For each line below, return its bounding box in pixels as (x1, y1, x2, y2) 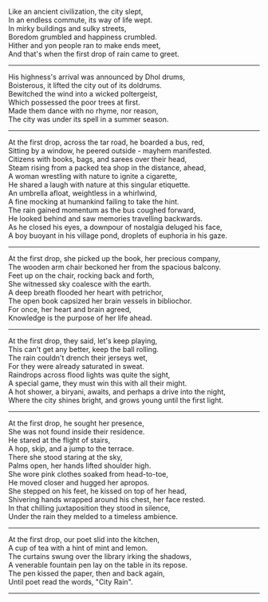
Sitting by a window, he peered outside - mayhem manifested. (8, 146, 212, 155)
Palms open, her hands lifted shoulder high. (8, 461, 152, 470)
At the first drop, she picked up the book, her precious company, (8, 254, 221, 263)
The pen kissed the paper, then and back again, (8, 568, 165, 578)
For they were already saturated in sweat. (8, 362, 145, 370)
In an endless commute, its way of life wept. (8, 15, 153, 25)
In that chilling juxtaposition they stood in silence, (8, 503, 171, 513)
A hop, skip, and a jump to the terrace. (8, 444, 134, 453)
